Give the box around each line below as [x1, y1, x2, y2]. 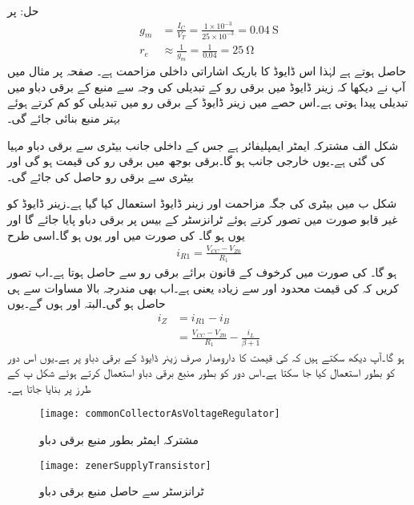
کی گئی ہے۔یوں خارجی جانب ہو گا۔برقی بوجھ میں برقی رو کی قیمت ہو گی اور [7, 152, 386, 169]
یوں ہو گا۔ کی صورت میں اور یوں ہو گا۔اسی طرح [7, 226, 245, 243]
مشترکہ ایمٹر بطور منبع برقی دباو [39, 430, 199, 447]
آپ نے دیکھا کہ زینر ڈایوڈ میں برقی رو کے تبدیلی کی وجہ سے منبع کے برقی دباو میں [7, 78, 406, 95]
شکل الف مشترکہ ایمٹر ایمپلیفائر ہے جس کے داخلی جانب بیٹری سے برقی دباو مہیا [7, 136, 399, 153]
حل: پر [7, 2, 39, 18]
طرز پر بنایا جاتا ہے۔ [7, 379, 91, 396]
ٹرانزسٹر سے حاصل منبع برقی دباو [39, 483, 204, 499]
